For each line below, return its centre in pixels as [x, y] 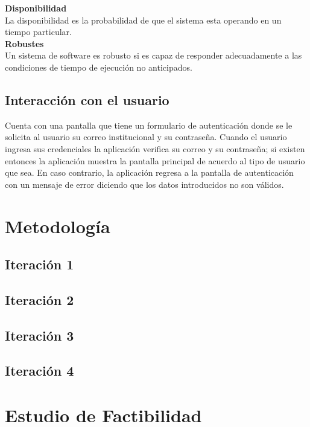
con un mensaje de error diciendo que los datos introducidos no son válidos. [144, 184]
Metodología [58, 226]
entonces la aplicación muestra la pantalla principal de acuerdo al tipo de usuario [155, 160]
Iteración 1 [40, 264]
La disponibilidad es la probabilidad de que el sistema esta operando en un [143, 20]
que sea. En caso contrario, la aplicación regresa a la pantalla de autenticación [149, 172]
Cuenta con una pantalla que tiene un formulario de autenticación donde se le [149, 125]
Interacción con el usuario [87, 99]
